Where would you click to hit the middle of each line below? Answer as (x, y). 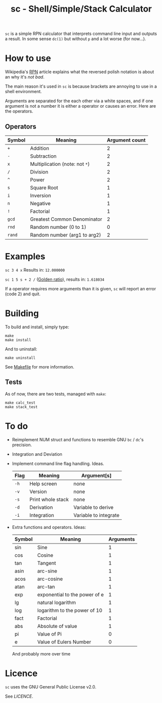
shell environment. (23, 92)
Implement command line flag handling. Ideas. (58, 463)
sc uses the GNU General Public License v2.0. (51, 687)
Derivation (41, 507)
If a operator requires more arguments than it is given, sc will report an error (81, 288)
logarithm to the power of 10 (70, 610)
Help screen (43, 483)
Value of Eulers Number (64, 642)
